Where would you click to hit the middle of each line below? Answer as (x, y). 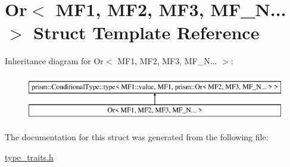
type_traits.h (29, 157)
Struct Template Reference (146, 32)
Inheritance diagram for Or (54, 61)
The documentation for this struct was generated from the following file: (137, 137)
